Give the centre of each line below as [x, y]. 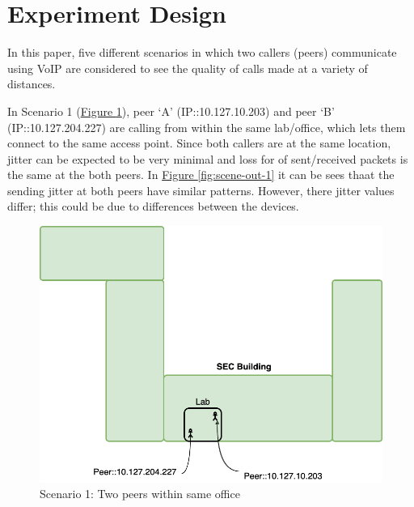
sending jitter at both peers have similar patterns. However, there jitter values [201, 190]
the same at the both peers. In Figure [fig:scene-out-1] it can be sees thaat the [201, 175]
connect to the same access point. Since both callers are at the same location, [199, 143]
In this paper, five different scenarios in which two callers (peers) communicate [202, 52]
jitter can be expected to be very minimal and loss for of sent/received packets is [208, 158]
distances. [32, 84]
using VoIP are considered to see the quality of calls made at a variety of [188, 68]
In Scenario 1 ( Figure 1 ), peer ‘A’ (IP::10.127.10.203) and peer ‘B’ [171, 111]
